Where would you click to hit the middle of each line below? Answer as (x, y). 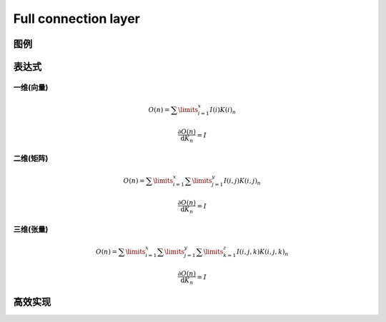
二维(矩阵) (31, 159)
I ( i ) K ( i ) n (223, 111)
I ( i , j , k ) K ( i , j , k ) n (262, 252)
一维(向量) (31, 87)
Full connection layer (77, 19)
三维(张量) (31, 229)
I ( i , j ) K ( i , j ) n (242, 181)
